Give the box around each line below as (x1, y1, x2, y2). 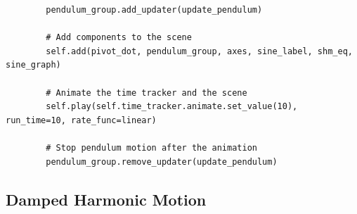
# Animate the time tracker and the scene (46, 87, 247, 98)
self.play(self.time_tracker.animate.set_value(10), (46, 101, 298, 112)
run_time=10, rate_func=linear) (6, 115, 157, 125)
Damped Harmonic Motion (6, 188, 207, 210)
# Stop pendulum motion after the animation (46, 142, 257, 153)
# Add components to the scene (46, 32, 192, 43)
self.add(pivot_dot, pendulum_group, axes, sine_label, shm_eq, (46, 46, 353, 56)
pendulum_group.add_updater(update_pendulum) (46, 5, 263, 15)
